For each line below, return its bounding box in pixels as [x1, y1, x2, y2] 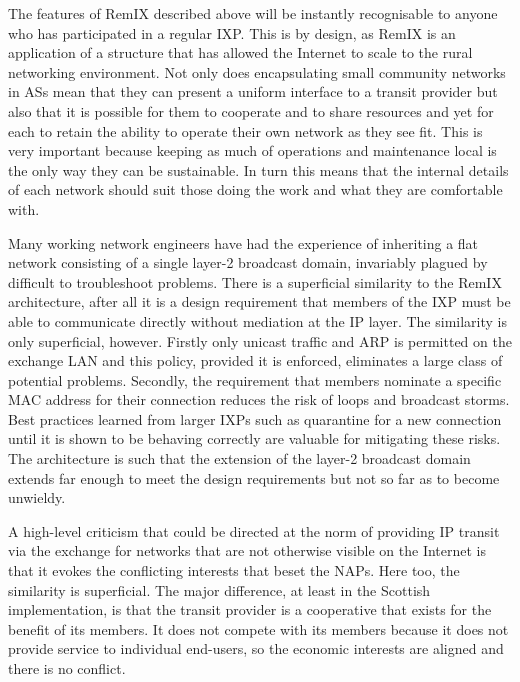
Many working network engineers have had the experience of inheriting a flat [8, 232, 479, 253]
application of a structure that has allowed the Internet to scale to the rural [8, 42, 473, 63]
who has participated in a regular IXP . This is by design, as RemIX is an [8, 22, 456, 43]
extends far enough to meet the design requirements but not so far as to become [8, 467, 500, 488]
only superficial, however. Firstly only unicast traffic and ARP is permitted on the [8, 330, 512, 351]
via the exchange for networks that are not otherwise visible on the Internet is [8, 540, 487, 561]
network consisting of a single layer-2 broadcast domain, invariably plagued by [8, 252, 488, 273]
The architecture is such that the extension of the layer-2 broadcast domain [8, 448, 471, 469]
